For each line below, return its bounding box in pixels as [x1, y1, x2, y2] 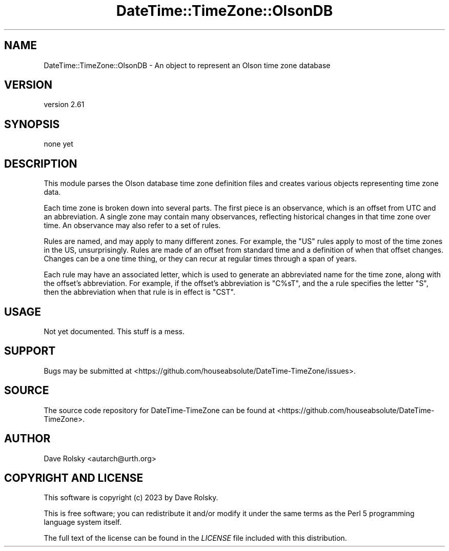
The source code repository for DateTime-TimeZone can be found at [44, 405, 275, 415]
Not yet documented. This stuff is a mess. [44, 326, 185, 336]
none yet [44, 139, 73, 149]
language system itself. [44, 518, 121, 527]
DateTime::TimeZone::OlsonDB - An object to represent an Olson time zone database [44, 60, 331, 70]
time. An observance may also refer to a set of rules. [44, 221, 221, 230]
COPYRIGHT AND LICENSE [4, 471, 144, 484]
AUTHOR [4, 432, 51, 445]
